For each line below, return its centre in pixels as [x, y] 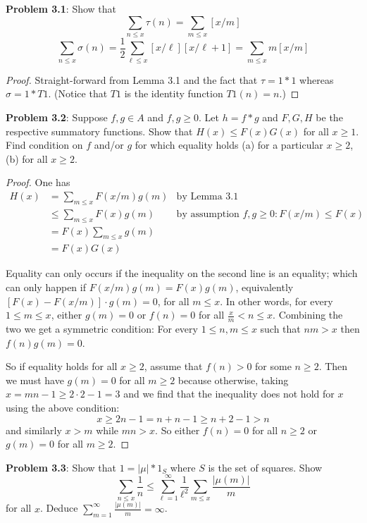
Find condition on [44, 145]
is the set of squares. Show [265, 467]
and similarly [34, 430]
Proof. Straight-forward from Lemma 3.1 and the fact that [132, 79]
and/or [109, 145]
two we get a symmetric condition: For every [102, 328]
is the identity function [174, 93]
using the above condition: [63, 407]
